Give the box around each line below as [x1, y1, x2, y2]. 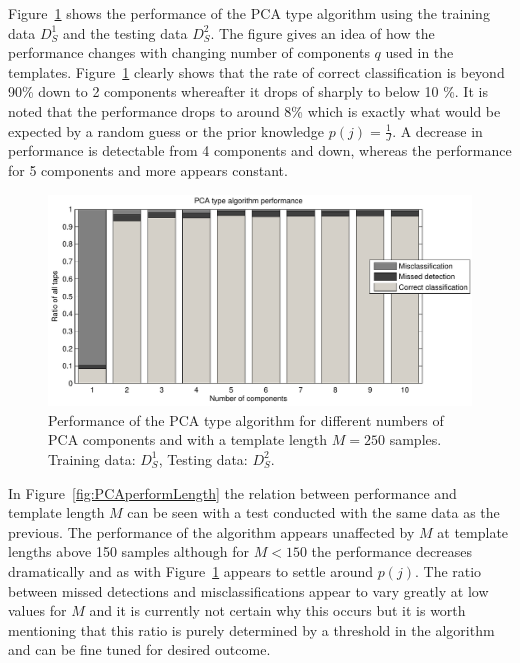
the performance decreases [311, 541, 473, 562]
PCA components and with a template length [48, 429, 328, 450]
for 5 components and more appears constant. [8, 159, 288, 180]
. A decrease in [392, 120, 483, 141]
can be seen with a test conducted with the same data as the [127, 502, 500, 523]
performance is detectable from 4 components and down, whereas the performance [8, 140, 512, 161]
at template [437, 521, 509, 542]
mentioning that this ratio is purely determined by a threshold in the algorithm [8, 619, 495, 640]
